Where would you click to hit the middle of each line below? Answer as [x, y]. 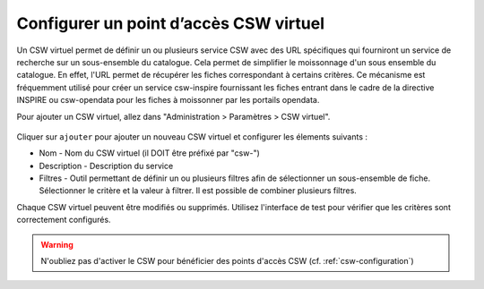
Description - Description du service [106, 166]
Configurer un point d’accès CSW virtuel [171, 23]
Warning [57, 244]
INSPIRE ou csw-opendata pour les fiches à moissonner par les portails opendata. [168, 100]
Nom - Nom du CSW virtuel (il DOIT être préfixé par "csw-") [149, 153]
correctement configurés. [64, 220]
